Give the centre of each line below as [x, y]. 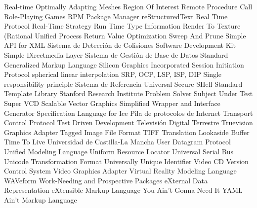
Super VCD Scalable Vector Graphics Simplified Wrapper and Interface [112, 103]
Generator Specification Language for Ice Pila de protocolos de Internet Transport [128, 113]
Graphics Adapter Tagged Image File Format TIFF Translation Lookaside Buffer [127, 132]
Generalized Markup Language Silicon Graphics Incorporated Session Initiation [124, 64]
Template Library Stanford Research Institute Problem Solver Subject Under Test [128, 93]
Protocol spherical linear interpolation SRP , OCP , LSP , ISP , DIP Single [113, 74]
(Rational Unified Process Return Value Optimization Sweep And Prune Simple [125, 35]
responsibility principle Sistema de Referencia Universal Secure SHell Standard [123, 84]
